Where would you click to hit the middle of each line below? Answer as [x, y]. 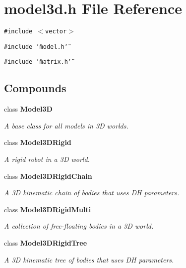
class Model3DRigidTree [46, 243]
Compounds [35, 88]
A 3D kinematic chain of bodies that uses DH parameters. [92, 193]
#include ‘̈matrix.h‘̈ [38, 62]
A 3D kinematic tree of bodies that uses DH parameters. [89, 259]
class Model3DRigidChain [48, 176]
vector [56, 32]
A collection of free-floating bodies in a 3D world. [79, 226]
